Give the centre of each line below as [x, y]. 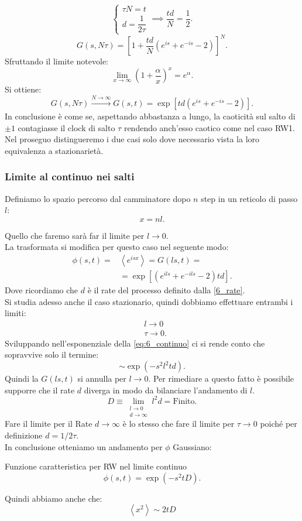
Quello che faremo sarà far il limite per [75, 235]
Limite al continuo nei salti [70, 176]
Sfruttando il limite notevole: [57, 61]
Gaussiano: [192, 446]
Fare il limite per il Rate [49, 424]
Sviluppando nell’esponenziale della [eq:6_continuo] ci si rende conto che [135, 343]
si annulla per [102, 378]
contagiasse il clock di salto [66, 127]
